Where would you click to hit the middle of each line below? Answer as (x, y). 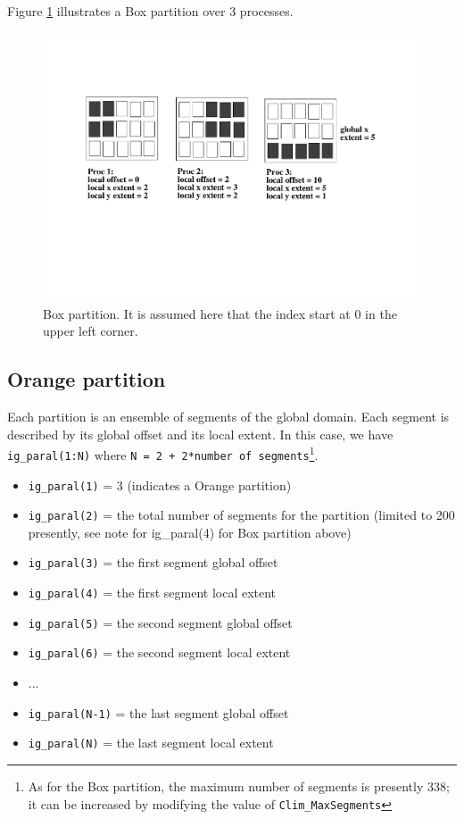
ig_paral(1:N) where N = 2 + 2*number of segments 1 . (163, 453)
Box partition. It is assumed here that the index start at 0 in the (220, 313)
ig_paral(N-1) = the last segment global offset (158, 712)
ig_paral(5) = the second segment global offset (160, 622)
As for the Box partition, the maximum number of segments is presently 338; (239, 786)
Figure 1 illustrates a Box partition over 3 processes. (150, 11)
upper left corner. (91, 331)
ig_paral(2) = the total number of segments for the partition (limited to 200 (241, 515)
